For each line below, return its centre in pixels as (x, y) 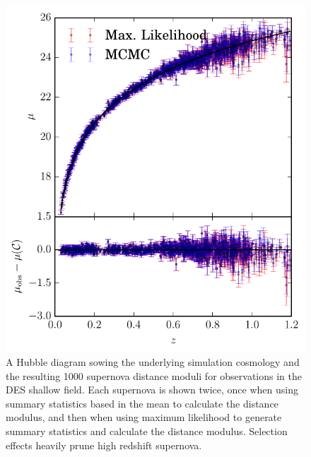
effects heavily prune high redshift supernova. (104, 445)
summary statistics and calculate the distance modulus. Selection (147, 431)
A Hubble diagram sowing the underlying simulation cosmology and (153, 362)
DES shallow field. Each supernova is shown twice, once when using (152, 390)
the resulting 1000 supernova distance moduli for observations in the (154, 375)
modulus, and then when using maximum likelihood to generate (144, 417)
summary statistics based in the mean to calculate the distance (142, 403)
